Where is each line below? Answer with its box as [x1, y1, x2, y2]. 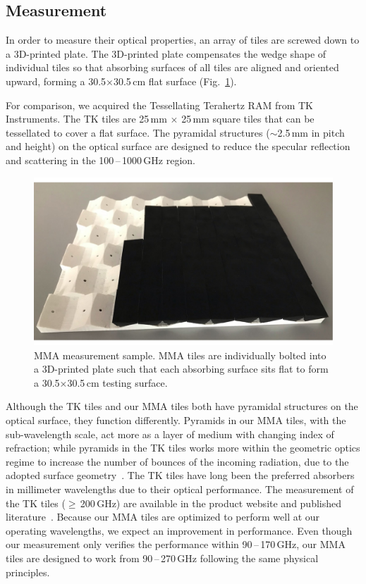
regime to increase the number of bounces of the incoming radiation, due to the [6, 454, 349, 468]
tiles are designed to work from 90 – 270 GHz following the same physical [6, 550, 319, 565]
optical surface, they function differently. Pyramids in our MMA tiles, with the [6, 413, 346, 428]
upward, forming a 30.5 [6, 73, 106, 88]
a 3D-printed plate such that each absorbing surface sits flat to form [34, 361, 329, 376]
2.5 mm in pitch [277, 125, 345, 139]
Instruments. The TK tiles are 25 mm [6, 111, 167, 126]
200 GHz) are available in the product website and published [80, 495, 342, 510]
